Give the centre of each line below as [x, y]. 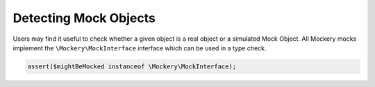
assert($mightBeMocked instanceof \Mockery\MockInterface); [132, 66]
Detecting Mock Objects [84, 18]
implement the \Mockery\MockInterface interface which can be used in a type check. [140, 48]
